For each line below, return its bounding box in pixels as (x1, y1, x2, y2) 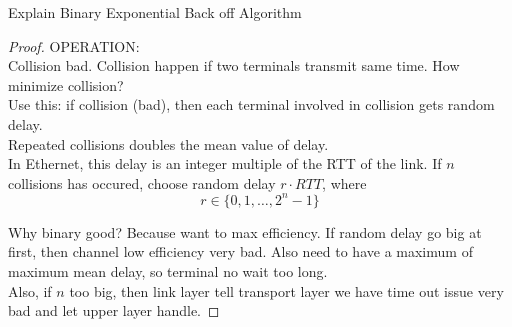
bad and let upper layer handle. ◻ (8, 300, 220, 321)
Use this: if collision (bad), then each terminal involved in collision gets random (8, 94, 495, 115)
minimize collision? (8, 74, 124, 95)
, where (322, 172, 367, 193)
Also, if (8, 280, 52, 301)
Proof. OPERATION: (8, 35, 140, 56)
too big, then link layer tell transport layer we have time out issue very (69, 280, 504, 301)
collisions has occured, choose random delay (8, 172, 276, 193)
